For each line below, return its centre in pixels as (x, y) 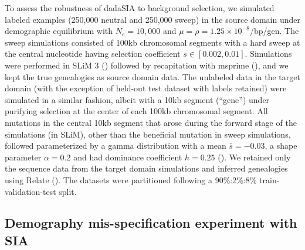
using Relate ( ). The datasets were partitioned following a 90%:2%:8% (131, 179)
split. (68, 191)
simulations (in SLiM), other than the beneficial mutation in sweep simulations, (148, 134)
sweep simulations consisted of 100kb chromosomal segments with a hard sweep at (152, 42)
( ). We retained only (254, 157)
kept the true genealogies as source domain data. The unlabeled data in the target (152, 76)
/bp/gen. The (274, 31)
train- (270, 179)
